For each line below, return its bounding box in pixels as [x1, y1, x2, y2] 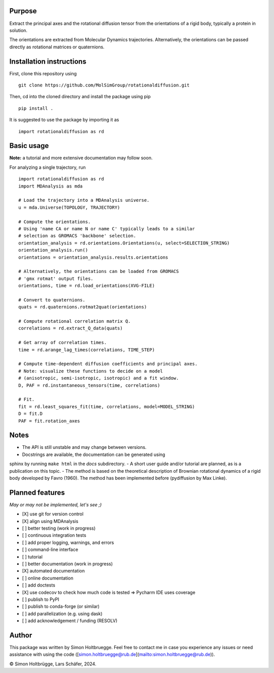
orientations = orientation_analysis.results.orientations [18, 254, 168, 260]
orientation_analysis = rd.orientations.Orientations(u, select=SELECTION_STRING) [18, 240, 230, 246]
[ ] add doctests [22, 582, 55, 588]
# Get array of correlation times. [18, 340, 107, 346]
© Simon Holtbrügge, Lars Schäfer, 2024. [9, 661, 96, 667]
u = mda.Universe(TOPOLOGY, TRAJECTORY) [18, 204, 120, 210]
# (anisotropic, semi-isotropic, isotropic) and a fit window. [18, 375, 179, 381]
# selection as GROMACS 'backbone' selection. [18, 233, 136, 239]
